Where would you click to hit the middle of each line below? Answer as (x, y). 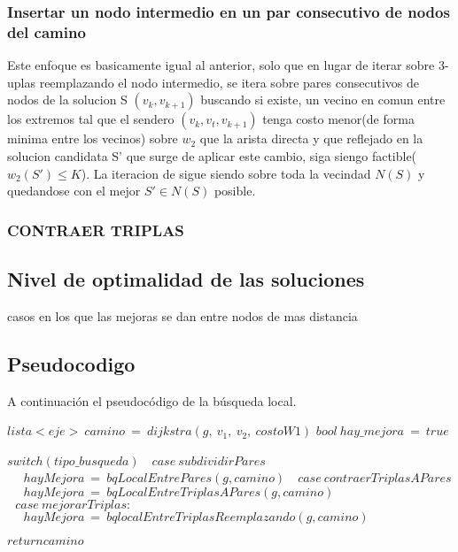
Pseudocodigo (71, 363)
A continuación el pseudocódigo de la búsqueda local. (152, 400)
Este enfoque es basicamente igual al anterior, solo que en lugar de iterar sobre (221, 65)
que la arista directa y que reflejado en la (311, 138)
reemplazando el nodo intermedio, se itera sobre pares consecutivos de (229, 82)
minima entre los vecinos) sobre (93, 138)
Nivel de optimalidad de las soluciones (186, 278)
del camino (47, 31)
